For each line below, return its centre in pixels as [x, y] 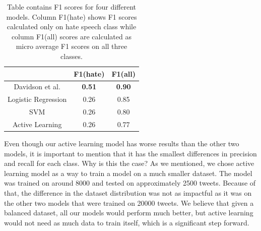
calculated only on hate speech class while [72, 26]
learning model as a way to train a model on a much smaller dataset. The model [128, 173]
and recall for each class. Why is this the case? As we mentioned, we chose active [129, 163]
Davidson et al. [37, 86]
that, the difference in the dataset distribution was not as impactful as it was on [128, 193]
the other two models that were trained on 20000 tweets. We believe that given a [129, 203]
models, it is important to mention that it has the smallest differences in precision [130, 153]
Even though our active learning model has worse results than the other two [122, 143]
